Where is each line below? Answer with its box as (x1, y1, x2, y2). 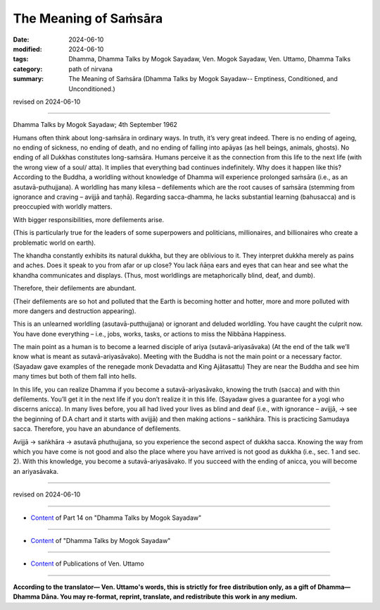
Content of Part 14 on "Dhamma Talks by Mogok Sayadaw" (30, 513, 202, 522)
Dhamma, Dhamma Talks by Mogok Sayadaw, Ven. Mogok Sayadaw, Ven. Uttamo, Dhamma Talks (68, 55, 351, 63)
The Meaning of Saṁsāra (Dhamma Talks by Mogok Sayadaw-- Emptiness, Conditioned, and (68, 75, 338, 83)
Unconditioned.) (68, 85, 115, 93)
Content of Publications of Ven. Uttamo (30, 559, 144, 568)
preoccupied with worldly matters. (13, 202, 113, 211)
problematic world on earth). (13, 238, 96, 247)
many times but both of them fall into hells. (13, 372, 137, 381)
